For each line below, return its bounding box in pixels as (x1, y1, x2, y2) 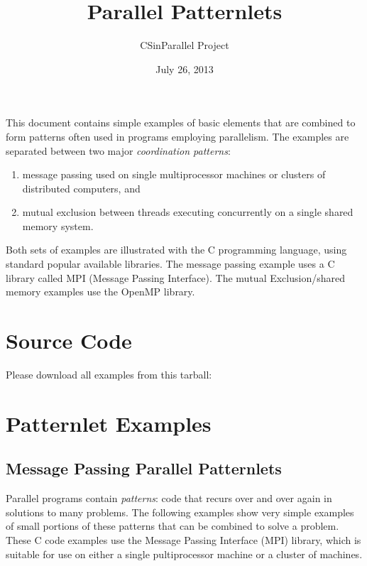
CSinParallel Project (140, 38, 229, 53)
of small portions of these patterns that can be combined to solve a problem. (6, 518, 339, 533)
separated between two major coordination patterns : (6, 143, 231, 158)
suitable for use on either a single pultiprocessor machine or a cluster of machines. (6, 546, 363, 561)
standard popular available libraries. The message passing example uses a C (6, 256, 335, 271)
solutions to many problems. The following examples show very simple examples (6, 504, 354, 519)
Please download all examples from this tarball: (6, 366, 212, 381)
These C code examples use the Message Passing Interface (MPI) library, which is (6, 532, 361, 547)
